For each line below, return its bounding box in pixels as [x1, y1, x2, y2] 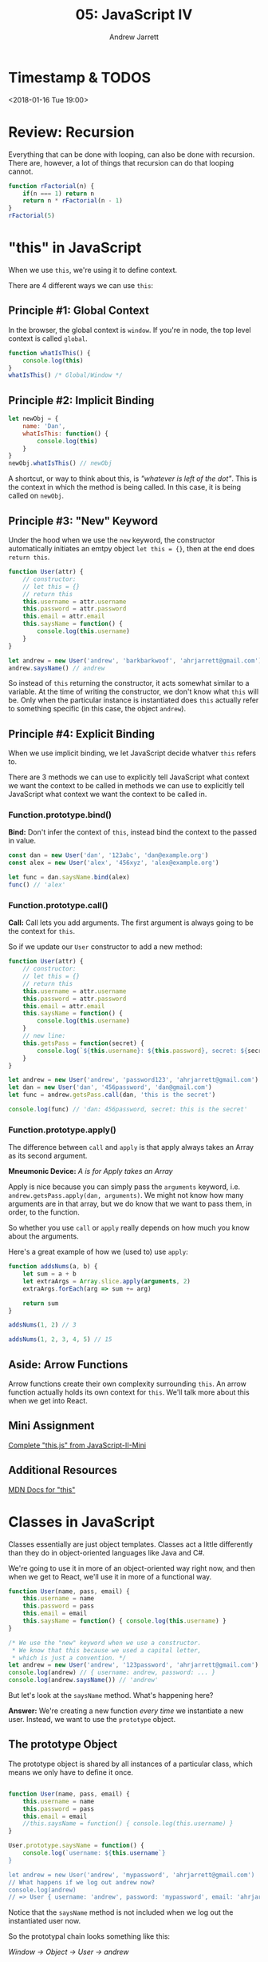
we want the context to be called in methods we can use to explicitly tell [8, 781, 245, 791]
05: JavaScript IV [75, 6, 193, 24]
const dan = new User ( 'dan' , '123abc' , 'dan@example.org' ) [8, 851, 209, 859]
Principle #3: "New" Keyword [8, 514, 158, 527]
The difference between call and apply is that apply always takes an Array [8, 1143, 254, 1152]
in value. [8, 836, 37, 846]
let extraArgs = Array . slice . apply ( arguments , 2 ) [22, 1277, 191, 1285]
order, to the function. [8, 1207, 80, 1217]
